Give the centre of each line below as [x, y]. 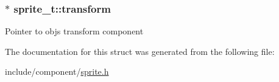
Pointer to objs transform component [74, 31]
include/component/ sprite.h [57, 71]
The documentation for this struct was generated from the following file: [140, 51]
